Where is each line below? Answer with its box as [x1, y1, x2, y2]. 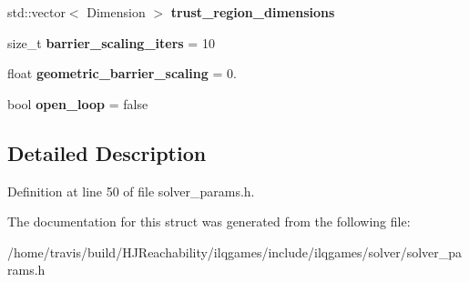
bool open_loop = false [7, 94, 148, 113]
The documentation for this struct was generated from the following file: [7, 212, 411, 231]
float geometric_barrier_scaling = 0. [7, 64, 237, 83]
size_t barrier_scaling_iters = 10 [7, 33, 215, 52]
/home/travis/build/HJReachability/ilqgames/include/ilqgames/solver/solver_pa [7, 242, 463, 261]
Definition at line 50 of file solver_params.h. [7, 181, 255, 200]
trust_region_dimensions [170, 3, 335, 21]
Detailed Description [7, 138, 207, 166]
